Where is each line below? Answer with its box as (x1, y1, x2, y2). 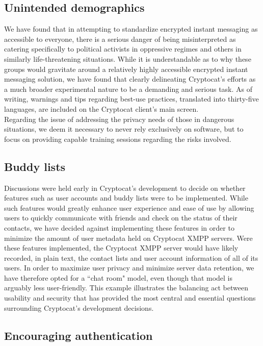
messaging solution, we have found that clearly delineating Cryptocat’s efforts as (4, 73, 256, 84)
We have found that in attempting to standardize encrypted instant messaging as (4, 23, 258, 34)
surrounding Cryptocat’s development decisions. (4, 302, 154, 313)
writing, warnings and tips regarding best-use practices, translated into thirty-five (4, 93, 259, 104)
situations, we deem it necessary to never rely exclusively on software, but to (4, 123, 244, 134)
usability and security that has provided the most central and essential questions (4, 292, 256, 303)
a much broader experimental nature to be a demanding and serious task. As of (4, 83, 253, 94)
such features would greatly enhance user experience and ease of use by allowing (4, 202, 254, 213)
